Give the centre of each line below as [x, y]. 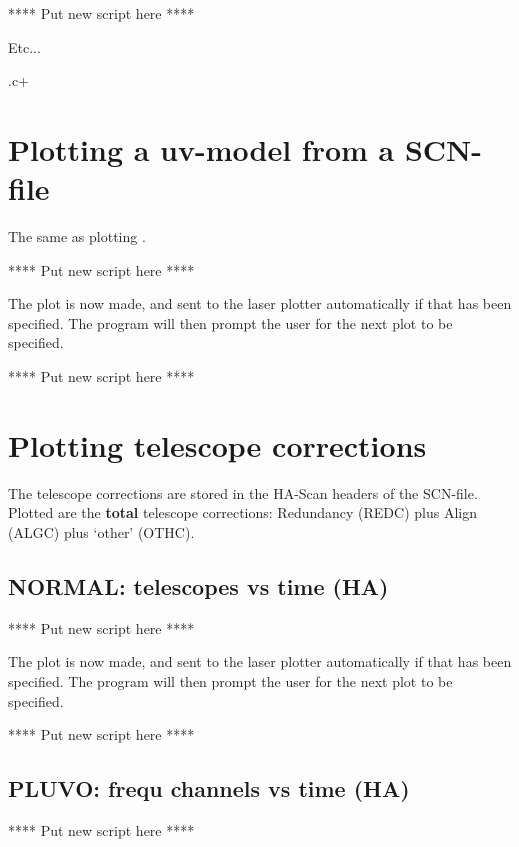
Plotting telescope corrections [217, 444]
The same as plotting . [77, 236]
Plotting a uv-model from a [201, 148]
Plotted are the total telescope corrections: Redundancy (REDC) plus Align [242, 512]
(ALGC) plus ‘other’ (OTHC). [101, 531]
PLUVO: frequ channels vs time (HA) [209, 788]
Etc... [24, 46]
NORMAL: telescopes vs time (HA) [198, 585]
